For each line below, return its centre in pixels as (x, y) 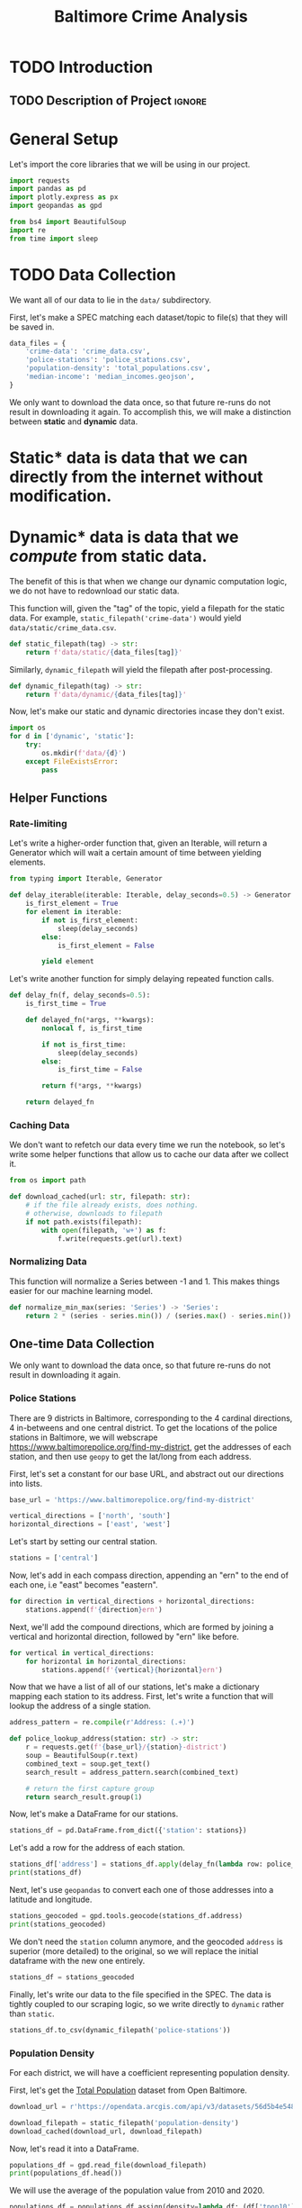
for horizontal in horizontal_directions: (106, 1661)
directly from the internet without (136, 477)
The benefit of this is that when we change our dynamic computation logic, (148, 581)
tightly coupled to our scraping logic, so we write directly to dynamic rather (147, 2004)
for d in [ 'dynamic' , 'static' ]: (72, 737)
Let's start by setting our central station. (84, 1542)
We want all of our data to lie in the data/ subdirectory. (111, 300)
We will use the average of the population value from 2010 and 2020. (137, 2191)
